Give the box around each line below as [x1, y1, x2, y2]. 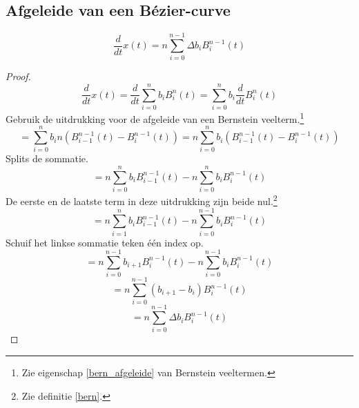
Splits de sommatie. [6, 151, 88, 166]
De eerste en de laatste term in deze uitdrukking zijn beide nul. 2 [6, 192, 278, 208]
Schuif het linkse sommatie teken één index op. [6, 235, 204, 249]
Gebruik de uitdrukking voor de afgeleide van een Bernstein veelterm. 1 [6, 110, 304, 126]
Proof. [6, 69, 31, 84]
